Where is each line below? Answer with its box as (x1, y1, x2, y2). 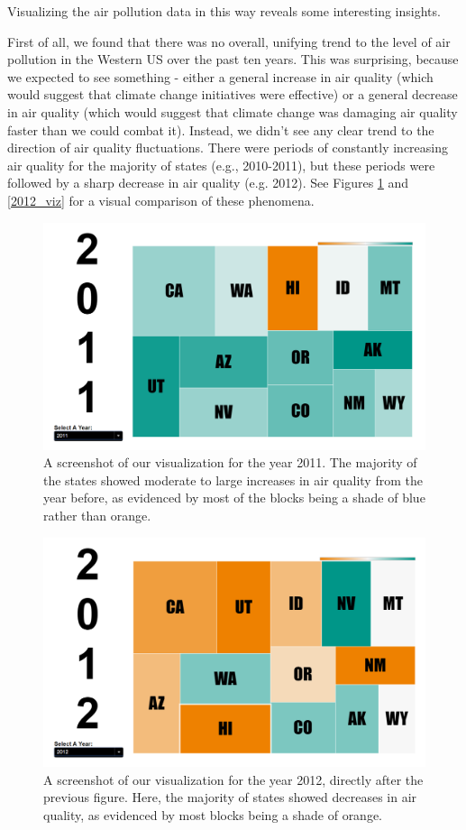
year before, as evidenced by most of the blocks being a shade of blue (43, 488, 425, 507)
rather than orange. (43, 506, 151, 525)
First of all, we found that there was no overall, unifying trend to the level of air (7, 32, 451, 51)
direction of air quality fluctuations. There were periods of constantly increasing (7, 138, 449, 157)
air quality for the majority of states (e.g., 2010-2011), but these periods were (7, 155, 435, 174)
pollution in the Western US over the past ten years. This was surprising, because (7, 50, 459, 69)
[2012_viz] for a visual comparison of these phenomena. (7, 190, 315, 209)
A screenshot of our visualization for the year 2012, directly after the (43, 770, 424, 788)
